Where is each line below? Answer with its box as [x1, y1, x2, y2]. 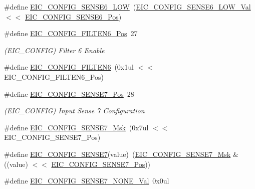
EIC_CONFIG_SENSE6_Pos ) [25, 11, 122, 22]
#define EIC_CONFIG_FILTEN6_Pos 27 [4, 28, 138, 39]
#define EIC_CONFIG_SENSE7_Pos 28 [4, 88, 134, 99]
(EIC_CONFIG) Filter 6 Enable [4, 45, 105, 55]
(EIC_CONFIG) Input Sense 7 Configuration [4, 105, 145, 116]
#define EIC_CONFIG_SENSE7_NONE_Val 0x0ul [4, 175, 169, 186]
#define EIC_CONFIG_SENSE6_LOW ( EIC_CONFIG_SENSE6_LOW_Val [4, 2, 251, 12]
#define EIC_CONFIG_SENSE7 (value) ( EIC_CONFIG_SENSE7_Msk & [4, 148, 238, 159]
